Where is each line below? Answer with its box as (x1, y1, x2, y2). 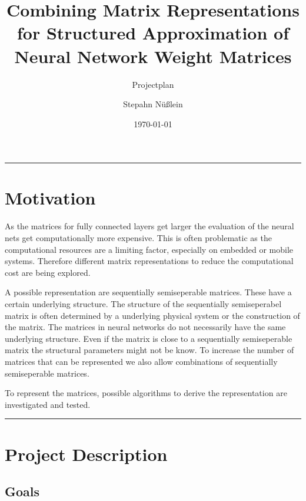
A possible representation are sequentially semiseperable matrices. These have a (5, 286, 292, 298)
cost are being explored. (5, 266, 91, 278)
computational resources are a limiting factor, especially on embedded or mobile (5, 243, 294, 255)
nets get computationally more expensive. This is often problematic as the (5, 232, 272, 243)
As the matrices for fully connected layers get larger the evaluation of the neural (5, 220, 294, 232)
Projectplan (132, 78, 174, 90)
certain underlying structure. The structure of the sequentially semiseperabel (5, 297, 282, 309)
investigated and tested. (5, 398, 91, 410)
